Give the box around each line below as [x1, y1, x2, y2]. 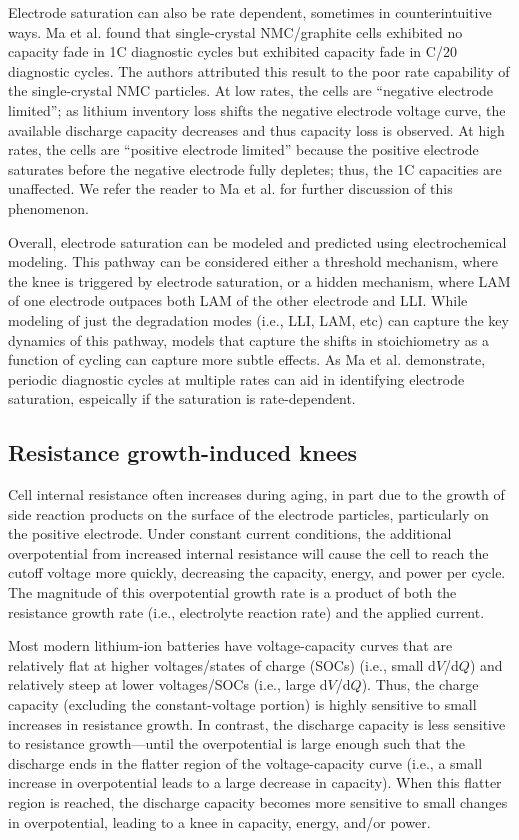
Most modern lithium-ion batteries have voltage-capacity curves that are [8, 635, 453, 656]
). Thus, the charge [361, 674, 479, 695]
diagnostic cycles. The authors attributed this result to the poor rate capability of [8, 60, 510, 81]
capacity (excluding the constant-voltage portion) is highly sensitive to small [8, 694, 477, 715]
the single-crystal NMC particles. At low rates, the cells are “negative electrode [8, 80, 494, 101]
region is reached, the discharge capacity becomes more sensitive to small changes [8, 791, 508, 812]
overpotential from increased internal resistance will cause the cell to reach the [8, 542, 489, 563]
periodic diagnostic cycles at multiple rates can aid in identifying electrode [8, 368, 465, 389]
